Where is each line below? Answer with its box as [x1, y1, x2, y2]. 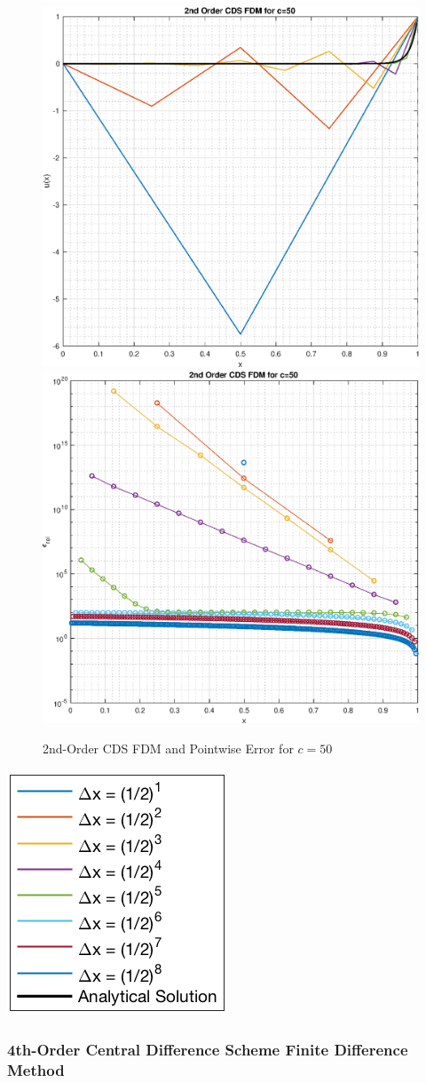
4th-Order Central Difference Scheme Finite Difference [7, 1038, 408, 1060]
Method [7, 1058, 65, 1080]
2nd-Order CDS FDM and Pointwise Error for [43, 738, 294, 757]
